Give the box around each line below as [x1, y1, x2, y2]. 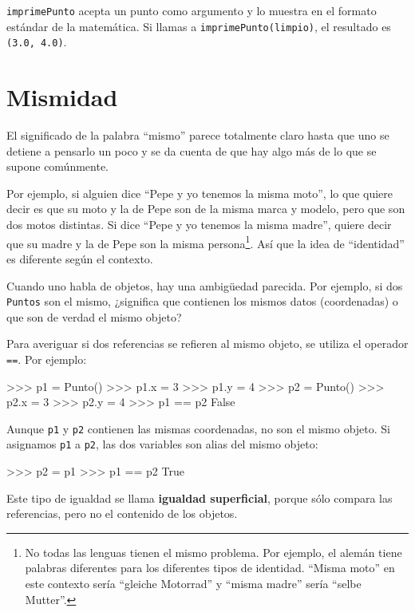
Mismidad [6, 81, 118, 113]
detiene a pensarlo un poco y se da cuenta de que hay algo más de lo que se [6, 142, 377, 159]
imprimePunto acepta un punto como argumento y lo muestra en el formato [6, 2, 377, 18]
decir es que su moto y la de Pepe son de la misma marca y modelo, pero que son [6, 200, 405, 217]
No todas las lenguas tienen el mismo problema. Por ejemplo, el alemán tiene [25, 543, 402, 560]
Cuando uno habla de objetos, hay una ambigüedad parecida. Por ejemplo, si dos [6, 277, 403, 294]
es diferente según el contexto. [6, 250, 153, 267]
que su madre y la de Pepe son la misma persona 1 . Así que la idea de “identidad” [6, 232, 405, 251]
